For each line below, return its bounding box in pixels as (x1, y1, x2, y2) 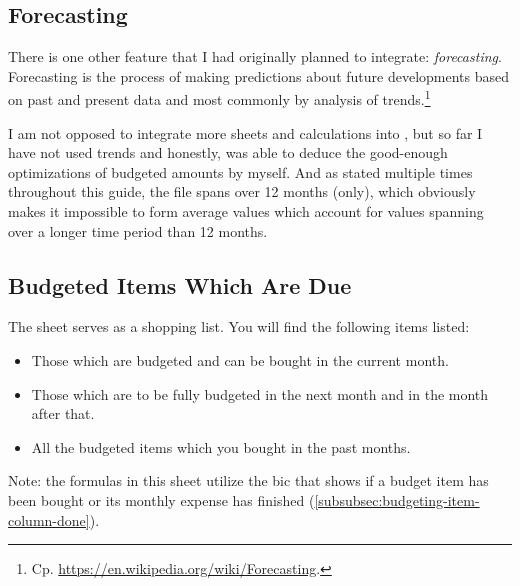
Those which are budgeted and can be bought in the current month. (31, 350, 449, 370)
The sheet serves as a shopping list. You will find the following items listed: (8, 316, 470, 337)
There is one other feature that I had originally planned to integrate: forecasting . (8, 46, 502, 67)
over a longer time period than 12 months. (8, 220, 268, 241)
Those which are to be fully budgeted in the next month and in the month (31, 383, 489, 404)
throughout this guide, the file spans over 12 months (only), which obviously (8, 181, 476, 202)
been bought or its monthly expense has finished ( (8, 489, 315, 510)
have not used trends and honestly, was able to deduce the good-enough (8, 142, 448, 163)
